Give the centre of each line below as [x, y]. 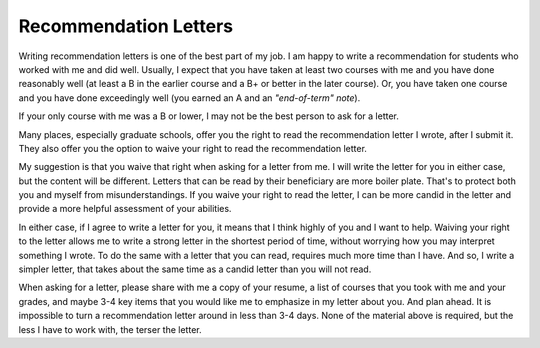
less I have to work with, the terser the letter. [110, 329]
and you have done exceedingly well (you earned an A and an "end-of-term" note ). [189, 97]
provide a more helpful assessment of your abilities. [125, 209]
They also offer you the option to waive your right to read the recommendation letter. [192, 148]
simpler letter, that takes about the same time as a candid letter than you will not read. [195, 269]
